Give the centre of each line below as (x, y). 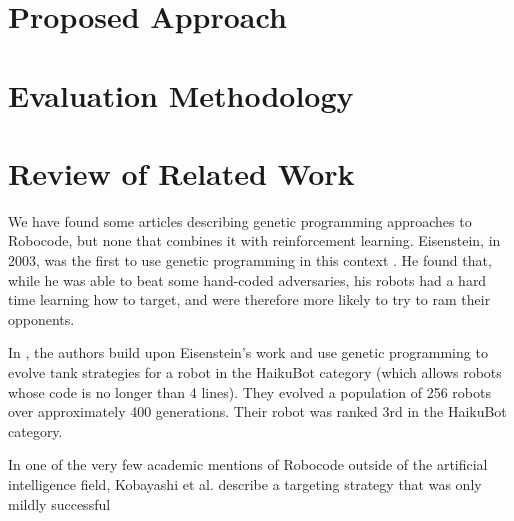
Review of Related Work (181, 172)
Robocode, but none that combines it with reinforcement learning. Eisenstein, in (254, 240)
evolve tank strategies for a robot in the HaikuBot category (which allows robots (255, 372)
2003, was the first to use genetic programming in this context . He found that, (250, 260)
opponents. (41, 318)
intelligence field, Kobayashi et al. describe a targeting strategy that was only (245, 484)
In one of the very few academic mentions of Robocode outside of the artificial (248, 464)
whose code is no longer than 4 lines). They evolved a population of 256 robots (249, 391)
